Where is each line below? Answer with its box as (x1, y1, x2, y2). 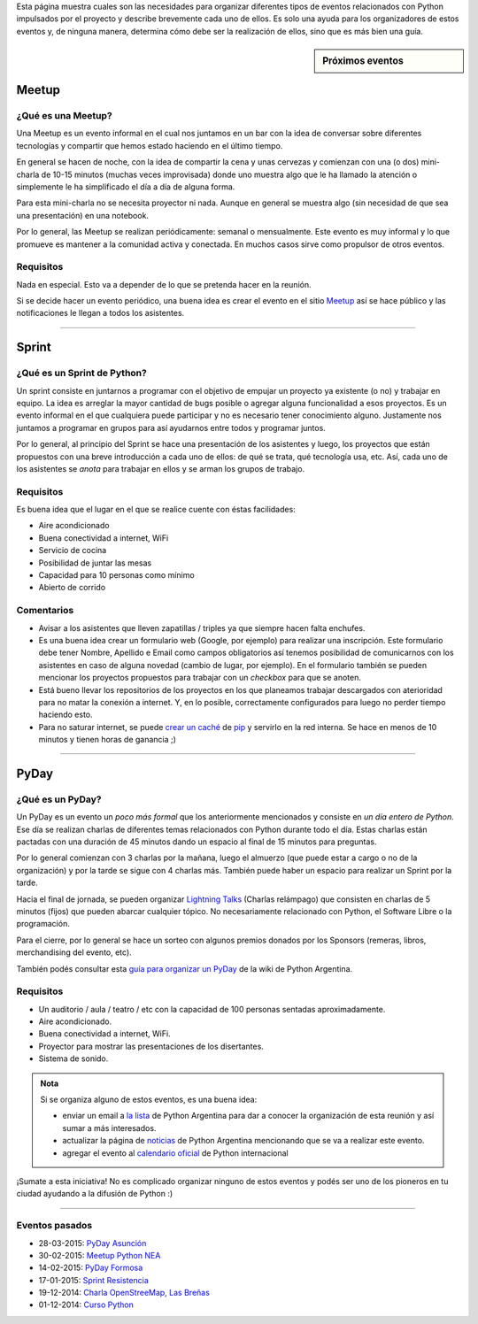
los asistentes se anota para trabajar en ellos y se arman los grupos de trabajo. (16, 463, 305, 473)
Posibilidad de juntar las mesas (38, 558, 152, 568)
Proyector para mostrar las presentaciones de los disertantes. (38, 1041, 265, 1051)
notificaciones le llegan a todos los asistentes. (16, 308, 185, 319)
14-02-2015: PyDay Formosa (38, 1262, 143, 1274)
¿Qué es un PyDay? (16, 793, 102, 805)
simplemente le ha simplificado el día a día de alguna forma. (16, 181, 235, 192)
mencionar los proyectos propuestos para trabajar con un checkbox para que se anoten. (38, 673, 362, 683)
